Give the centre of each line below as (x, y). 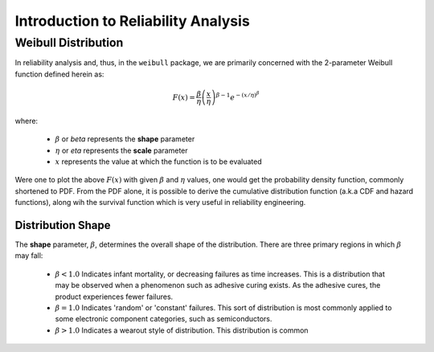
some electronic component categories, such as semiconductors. (164, 319)
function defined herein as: (59, 74)
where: (27, 121)
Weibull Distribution (69, 43)
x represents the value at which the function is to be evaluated (158, 162)
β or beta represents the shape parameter (125, 139)
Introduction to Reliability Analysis (133, 21)
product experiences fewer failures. (114, 297)
